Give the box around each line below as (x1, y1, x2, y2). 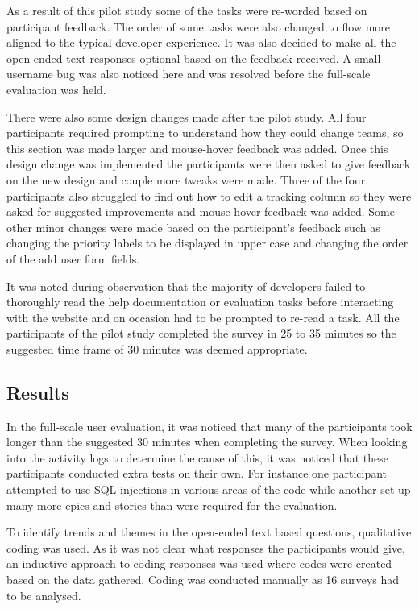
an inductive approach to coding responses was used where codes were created (6, 555, 392, 572)
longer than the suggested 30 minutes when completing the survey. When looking (6, 433, 408, 450)
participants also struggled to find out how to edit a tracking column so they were (6, 187, 412, 204)
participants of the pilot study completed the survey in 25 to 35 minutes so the (6, 325, 396, 342)
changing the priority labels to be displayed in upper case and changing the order (6, 234, 409, 251)
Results (6, 379, 69, 404)
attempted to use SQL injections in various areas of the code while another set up (6, 481, 411, 498)
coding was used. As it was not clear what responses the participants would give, (6, 539, 405, 556)
